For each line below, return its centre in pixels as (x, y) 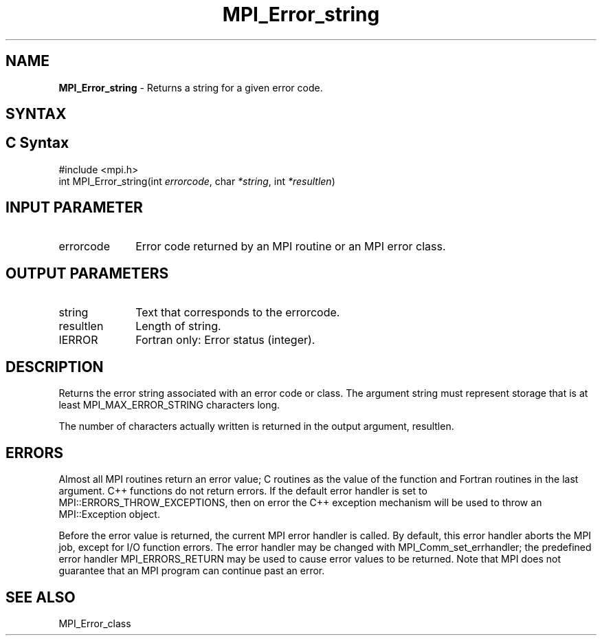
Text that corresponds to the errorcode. (238, 312)
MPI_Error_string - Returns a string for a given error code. (191, 87)
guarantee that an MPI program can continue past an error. (192, 571)
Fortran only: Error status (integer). (225, 339)
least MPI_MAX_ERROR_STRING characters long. (169, 405)
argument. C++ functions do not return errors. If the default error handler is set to (243, 491)
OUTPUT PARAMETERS (87, 274)
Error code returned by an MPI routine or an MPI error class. (291, 246)
